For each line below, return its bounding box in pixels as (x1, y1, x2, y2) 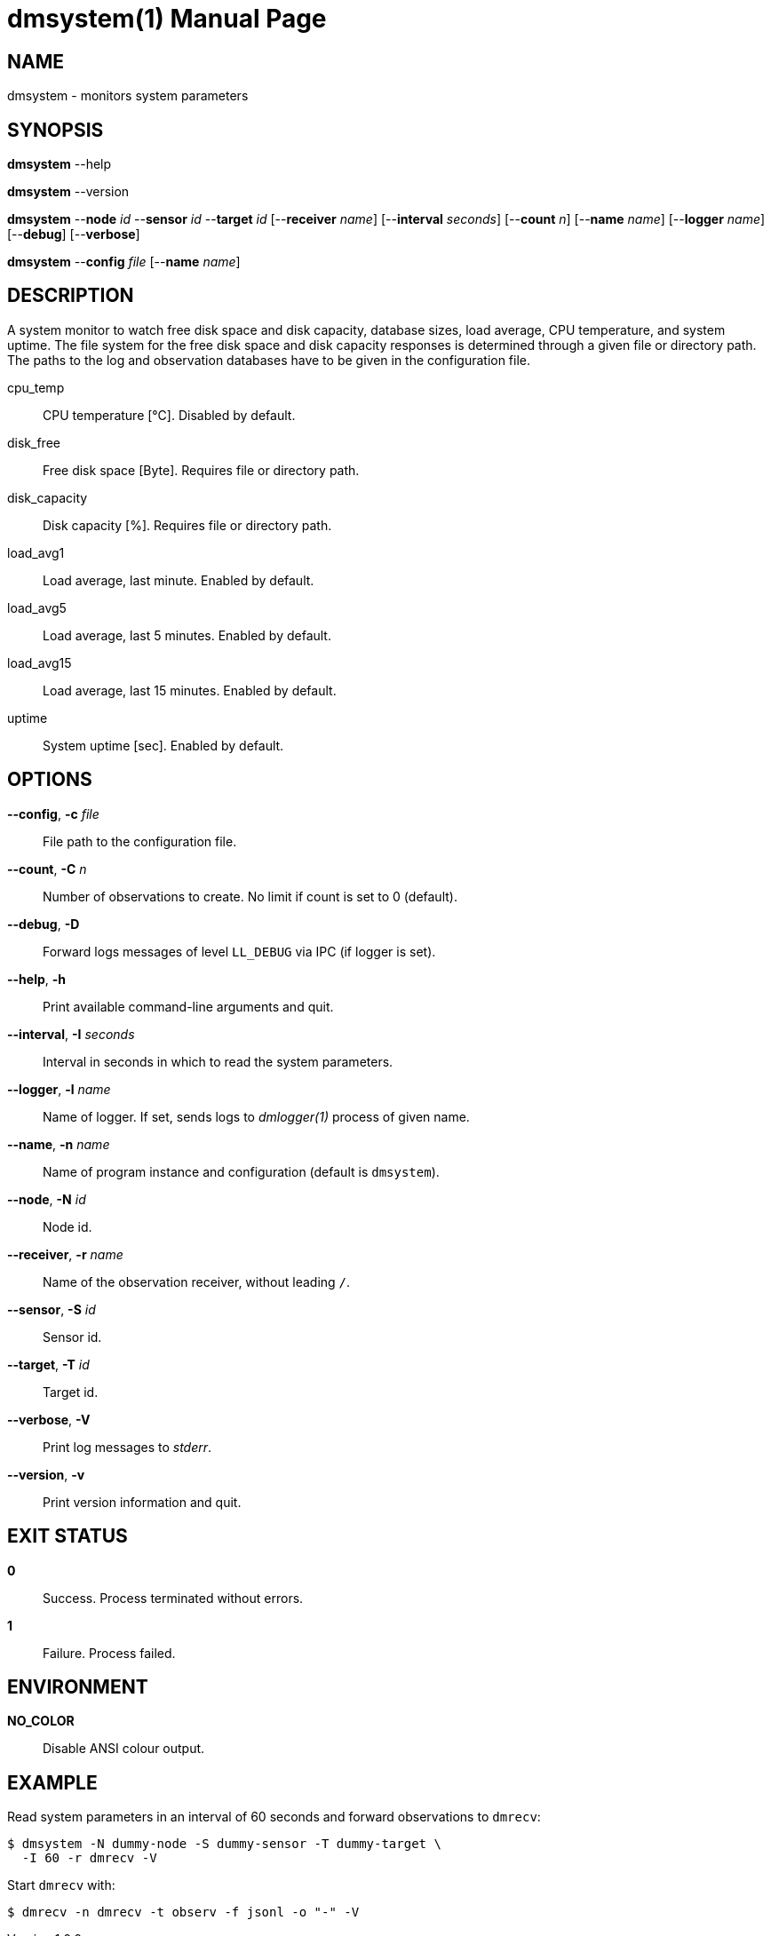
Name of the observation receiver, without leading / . (43, 1273, 351, 1289)
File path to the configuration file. (43, 833, 237, 849)
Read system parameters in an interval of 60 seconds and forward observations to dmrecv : (7, 1809, 541, 1825)
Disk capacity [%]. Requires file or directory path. (43, 517, 332, 533)
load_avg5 (7, 599, 67, 615)
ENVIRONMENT (7, 1675, 148, 1698)
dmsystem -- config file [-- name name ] (7, 254, 241, 270)
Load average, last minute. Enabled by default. (43, 572, 314, 588)
